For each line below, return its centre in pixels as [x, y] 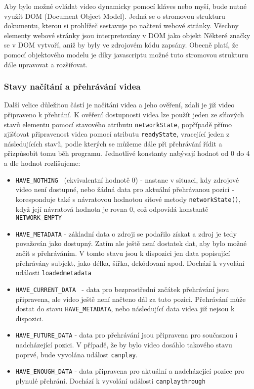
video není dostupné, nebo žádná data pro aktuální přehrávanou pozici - [125, 189]
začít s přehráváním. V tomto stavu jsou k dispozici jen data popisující [123, 253]
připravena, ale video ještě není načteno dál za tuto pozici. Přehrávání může [130, 299]
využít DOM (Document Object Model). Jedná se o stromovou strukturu [115, 16]
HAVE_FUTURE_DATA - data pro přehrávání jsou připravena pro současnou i [127, 335]
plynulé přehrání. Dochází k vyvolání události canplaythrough [110, 380]
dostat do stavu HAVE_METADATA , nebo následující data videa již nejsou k [125, 309]
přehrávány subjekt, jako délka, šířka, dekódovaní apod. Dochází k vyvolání [130, 263]
